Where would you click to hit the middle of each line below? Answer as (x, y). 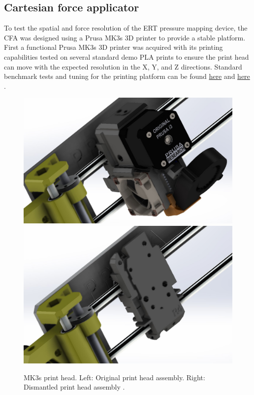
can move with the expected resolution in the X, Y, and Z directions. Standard (123, 66)
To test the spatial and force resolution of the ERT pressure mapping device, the (126, 28)
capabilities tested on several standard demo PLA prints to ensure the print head (127, 56)
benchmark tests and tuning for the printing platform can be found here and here (127, 76)
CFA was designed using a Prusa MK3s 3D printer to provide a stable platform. (125, 37)
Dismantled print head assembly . (74, 387)
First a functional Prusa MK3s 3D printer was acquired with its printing (113, 47)
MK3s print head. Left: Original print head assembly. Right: (114, 377)
